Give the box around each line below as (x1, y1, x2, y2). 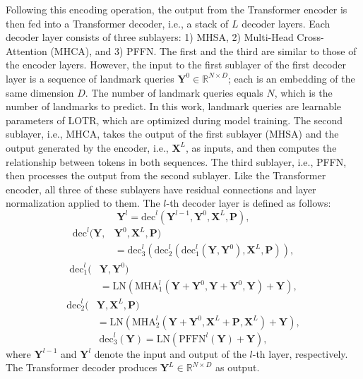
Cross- (297, 30, 324, 44)
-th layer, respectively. (252, 346, 348, 361)
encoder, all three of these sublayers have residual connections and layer (6, 181, 316, 196)
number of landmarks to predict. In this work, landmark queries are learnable (6, 99, 342, 114)
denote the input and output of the (94, 346, 246, 361)
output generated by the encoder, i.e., (6, 140, 169, 155)
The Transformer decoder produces (6, 360, 157, 375)
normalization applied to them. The (6, 195, 160, 210)
